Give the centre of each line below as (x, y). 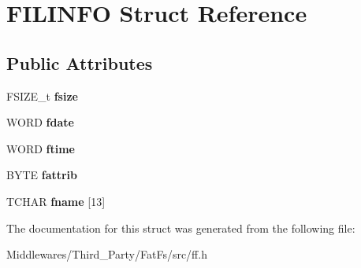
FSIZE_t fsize (42, 95)
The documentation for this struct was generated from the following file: (181, 228)
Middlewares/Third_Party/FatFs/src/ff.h (107, 254)
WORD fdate (40, 122)
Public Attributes (80, 62)
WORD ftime (41, 148)
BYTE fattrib (42, 175)
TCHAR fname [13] (56, 201)
